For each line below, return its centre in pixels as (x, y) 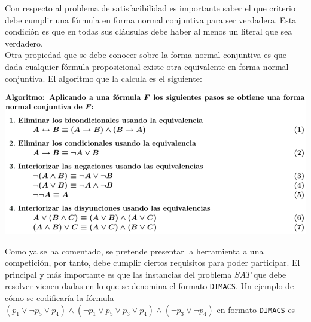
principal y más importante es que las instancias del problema (118, 274)
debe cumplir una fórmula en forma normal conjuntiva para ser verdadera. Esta (151, 19)
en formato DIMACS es (256, 309)
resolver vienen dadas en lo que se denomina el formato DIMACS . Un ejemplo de (150, 286)
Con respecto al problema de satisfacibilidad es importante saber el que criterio (150, 8)
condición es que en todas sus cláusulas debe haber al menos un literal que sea (149, 31)
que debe (270, 274)
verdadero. (24, 43)
